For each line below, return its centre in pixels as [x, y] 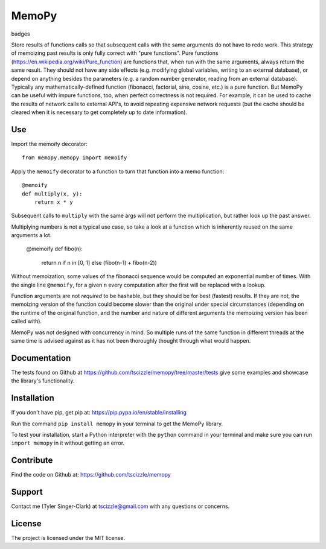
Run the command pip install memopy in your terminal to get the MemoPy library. [117, 424]
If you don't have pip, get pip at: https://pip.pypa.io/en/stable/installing [99, 413]
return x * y [53, 202]
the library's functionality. [43, 381]
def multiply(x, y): [52, 194]
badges [21, 34]
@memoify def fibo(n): [54, 249]
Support [27, 492]
